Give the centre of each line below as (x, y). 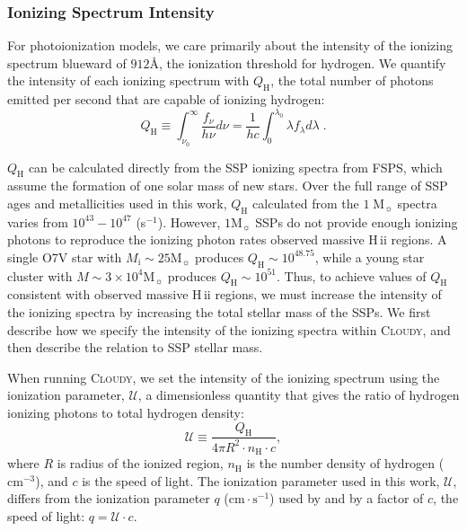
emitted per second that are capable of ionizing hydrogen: (166, 99)
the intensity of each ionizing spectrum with (128, 80)
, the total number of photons (352, 80)
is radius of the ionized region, (140, 463)
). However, (189, 221)
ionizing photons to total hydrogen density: (126, 413)
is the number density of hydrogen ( (345, 463)
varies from (38, 221)
